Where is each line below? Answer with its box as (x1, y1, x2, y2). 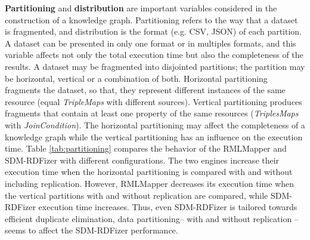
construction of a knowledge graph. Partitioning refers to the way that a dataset (5, 13, 298, 26)
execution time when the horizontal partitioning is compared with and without (5, 165, 293, 178)
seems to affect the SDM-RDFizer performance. (5, 224, 178, 236)
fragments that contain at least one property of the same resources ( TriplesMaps (5, 107, 299, 119)
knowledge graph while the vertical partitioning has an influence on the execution (5, 130, 303, 143)
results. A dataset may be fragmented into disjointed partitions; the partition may (5, 60, 305, 72)
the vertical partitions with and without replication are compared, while (5, 189, 268, 201)
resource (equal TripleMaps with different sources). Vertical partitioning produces (5, 95, 302, 107)
